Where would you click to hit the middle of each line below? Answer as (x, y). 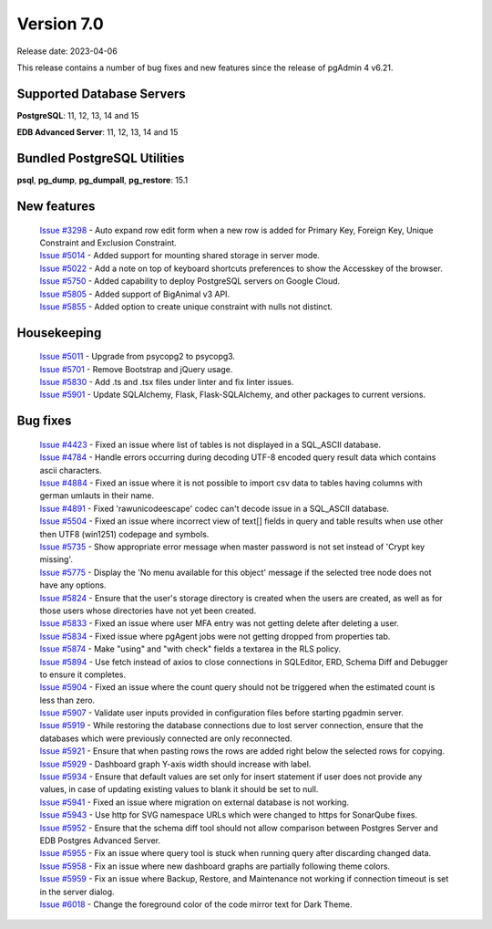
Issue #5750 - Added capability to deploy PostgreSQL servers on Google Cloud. (190, 281)
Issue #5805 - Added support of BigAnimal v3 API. (135, 294)
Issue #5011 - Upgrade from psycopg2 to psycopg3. (138, 357)
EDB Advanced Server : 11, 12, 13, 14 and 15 (97, 132)
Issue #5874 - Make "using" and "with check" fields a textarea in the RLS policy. (190, 649)
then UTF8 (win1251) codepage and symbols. (124, 534)
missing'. (56, 559)
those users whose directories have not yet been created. (148, 611)
